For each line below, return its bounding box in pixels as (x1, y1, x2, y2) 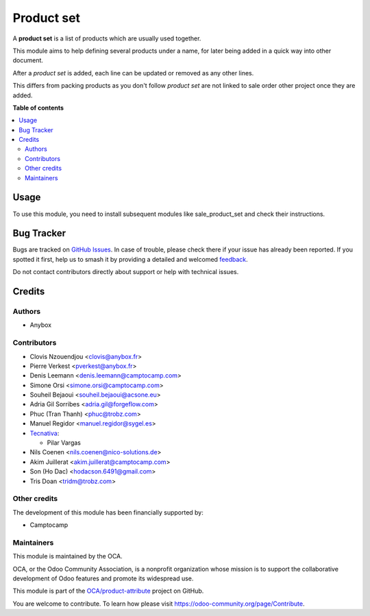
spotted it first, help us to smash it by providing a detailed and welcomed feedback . (12, 255, 248, 263)
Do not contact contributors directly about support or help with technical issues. (12, 268, 239, 276)
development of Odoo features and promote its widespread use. (12, 574, 194, 582)
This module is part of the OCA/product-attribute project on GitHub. (12, 587, 204, 595)
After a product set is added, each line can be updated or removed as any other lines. (12, 69, 254, 77)
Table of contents (12, 103, 64, 112)
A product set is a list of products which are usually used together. (12, 34, 201, 42)
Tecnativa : (29, 429, 60, 437)
